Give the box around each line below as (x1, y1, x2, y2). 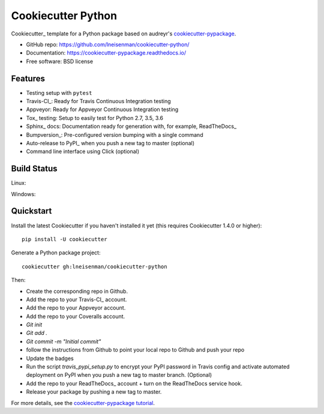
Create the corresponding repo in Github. (26, 287, 128, 295)
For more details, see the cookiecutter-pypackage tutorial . (11, 399, 155, 406)
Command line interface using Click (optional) (26, 148, 140, 155)
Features (11, 73, 45, 83)
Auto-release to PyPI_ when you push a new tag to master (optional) (26, 139, 195, 146)
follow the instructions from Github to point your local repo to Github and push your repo (26, 346, 245, 353)
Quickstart (11, 206, 52, 216)
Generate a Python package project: (11, 249, 101, 256)
